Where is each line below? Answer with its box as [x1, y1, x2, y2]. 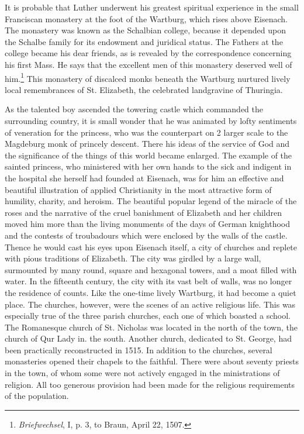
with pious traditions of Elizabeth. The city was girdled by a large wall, [5, 252, 261, 264]
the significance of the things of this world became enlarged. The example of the [5, 149, 292, 161]
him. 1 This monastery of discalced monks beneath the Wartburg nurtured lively [5, 70, 291, 84]
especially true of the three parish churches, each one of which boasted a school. [5, 309, 291, 322]
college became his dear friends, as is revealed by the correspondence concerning [5, 47, 292, 59]
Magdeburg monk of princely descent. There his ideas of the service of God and [5, 137, 290, 150]
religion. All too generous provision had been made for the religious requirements [5, 378, 295, 390]
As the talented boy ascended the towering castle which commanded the [5, 103, 263, 115]
